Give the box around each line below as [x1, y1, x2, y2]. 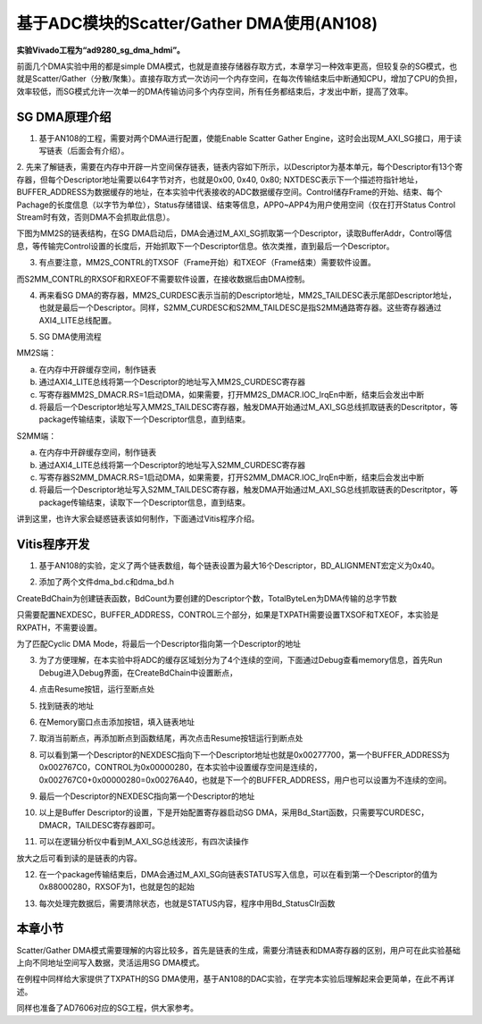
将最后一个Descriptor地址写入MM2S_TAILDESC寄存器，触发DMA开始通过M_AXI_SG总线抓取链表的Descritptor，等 [38, 402, 459, 413]
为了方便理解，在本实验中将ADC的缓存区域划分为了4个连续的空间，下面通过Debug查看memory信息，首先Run [38, 655, 443, 666]
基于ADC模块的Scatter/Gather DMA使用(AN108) [16, 13, 378, 33]
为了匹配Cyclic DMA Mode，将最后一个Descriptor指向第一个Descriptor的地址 [16, 639, 301, 650]
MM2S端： [16, 348, 57, 358]
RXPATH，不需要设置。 [16, 622, 103, 633]
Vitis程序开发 [16, 536, 90, 551]
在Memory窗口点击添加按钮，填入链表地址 [38, 716, 195, 727]
